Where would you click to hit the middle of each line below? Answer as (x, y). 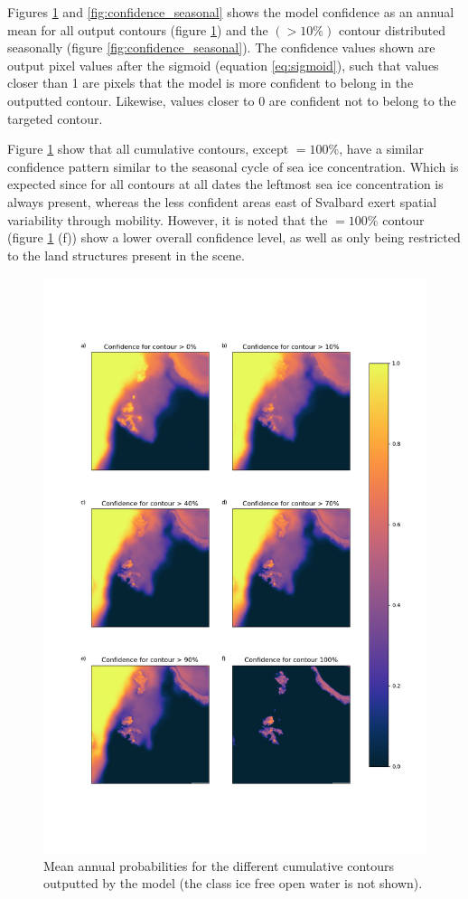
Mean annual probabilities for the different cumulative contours (219, 865)
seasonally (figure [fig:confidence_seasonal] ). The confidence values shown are (221, 47)
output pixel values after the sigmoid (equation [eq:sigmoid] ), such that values (223, 65)
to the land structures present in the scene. (126, 255)
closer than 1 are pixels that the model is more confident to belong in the (211, 83)
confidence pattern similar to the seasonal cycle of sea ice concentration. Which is (233, 166)
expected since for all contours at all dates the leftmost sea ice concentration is (225, 184)
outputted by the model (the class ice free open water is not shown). (233, 883)
